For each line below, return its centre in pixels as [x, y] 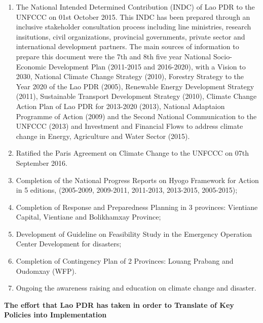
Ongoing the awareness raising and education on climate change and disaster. [136, 288]
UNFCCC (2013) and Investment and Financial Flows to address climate [129, 126]
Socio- [222, 56]
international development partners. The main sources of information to [127, 46]
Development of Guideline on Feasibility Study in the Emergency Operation [134, 234]
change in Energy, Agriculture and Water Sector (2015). [103, 136]
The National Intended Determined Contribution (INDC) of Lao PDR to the [135, 7]
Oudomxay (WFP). [46, 271]
